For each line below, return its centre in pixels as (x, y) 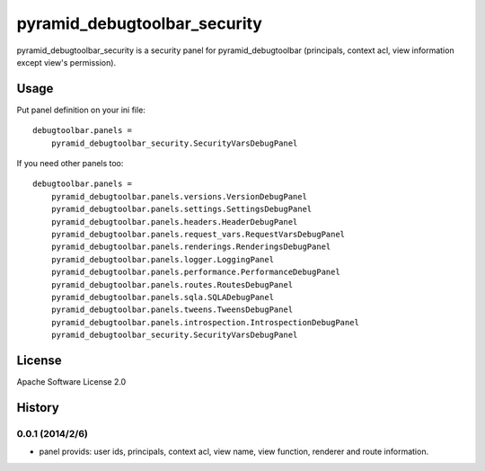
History (38, 408)
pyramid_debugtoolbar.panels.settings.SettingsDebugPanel (181, 209)
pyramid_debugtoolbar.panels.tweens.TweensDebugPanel (172, 310)
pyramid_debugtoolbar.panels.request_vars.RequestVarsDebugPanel (198, 234)
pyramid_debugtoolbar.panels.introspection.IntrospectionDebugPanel (205, 322)
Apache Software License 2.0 (71, 382)
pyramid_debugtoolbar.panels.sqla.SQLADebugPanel (162, 297)
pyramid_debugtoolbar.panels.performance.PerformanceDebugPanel (195, 272)
